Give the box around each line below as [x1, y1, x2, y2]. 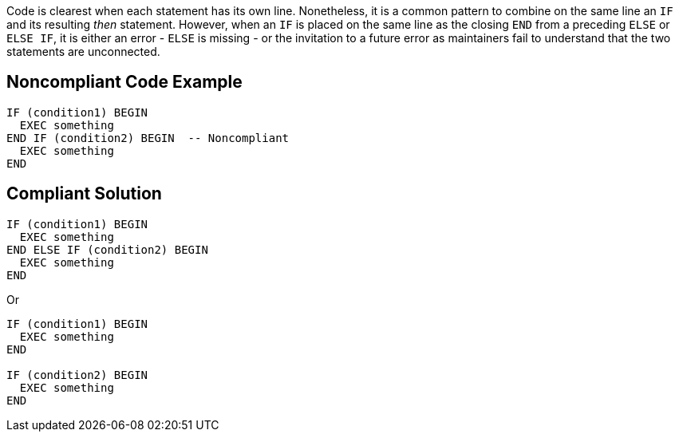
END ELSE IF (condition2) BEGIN [6, 243, 208, 256]
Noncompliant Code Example [6, 72, 243, 93]
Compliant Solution [6, 183, 162, 204]
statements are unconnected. [6, 45, 160, 58]
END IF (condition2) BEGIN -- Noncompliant [6, 131, 290, 144]
